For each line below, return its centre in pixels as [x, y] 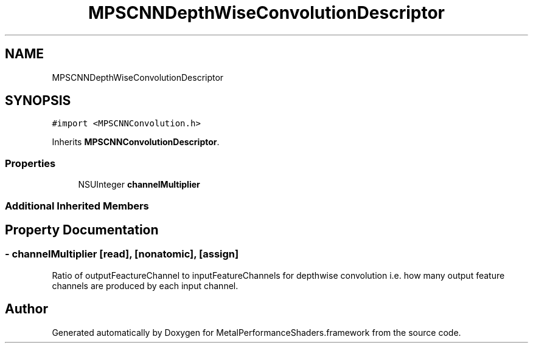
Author [26, 309]
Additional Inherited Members [77, 206]
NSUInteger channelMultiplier [139, 185]
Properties [30, 163]
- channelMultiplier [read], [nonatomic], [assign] [122, 254]
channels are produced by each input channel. [145, 285]
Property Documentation [82, 230]
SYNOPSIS [38, 101]
